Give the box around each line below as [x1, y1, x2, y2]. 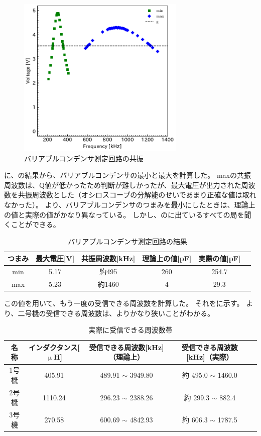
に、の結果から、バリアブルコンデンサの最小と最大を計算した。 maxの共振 [4, 170, 251, 180]
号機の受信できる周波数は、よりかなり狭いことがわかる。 [25, 307, 214, 318]
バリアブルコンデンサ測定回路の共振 [24, 153, 144, 163]
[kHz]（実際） [186, 352, 233, 362]
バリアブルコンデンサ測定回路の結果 [68, 236, 188, 246]
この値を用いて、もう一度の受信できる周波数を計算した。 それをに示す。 [4, 298, 244, 308]
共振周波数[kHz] [81, 253, 136, 264]
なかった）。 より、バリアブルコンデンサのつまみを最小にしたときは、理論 [4, 199, 248, 209]
